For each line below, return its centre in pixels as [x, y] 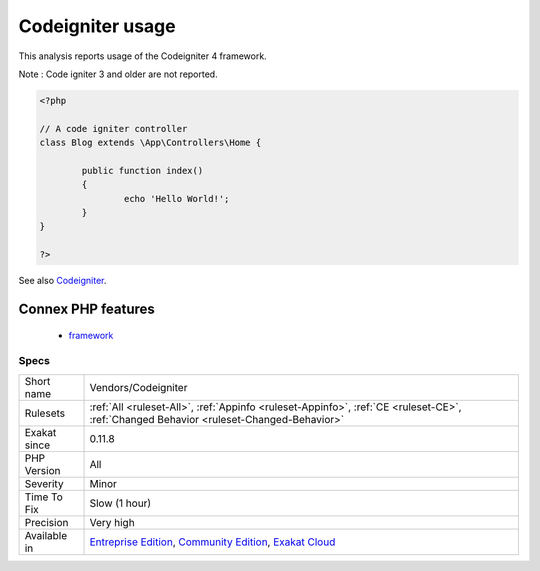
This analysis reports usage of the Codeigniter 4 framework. [142, 56]
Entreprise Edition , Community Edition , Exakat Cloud [212, 542]
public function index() [142, 170]
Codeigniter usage [97, 26]
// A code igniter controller [113, 128]
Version [42, 470]
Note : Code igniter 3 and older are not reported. [118, 74]
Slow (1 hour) [120, 503]
